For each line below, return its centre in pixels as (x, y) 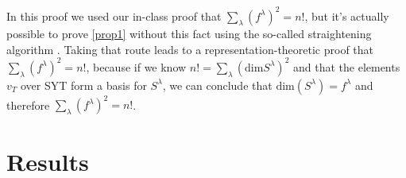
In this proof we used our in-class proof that (114, 15)
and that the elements (346, 66)
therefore (28, 104)
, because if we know (136, 66)
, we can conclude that (217, 85)
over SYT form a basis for (83, 85)
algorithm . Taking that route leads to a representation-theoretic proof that (190, 49)
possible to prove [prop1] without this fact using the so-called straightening (189, 34)
